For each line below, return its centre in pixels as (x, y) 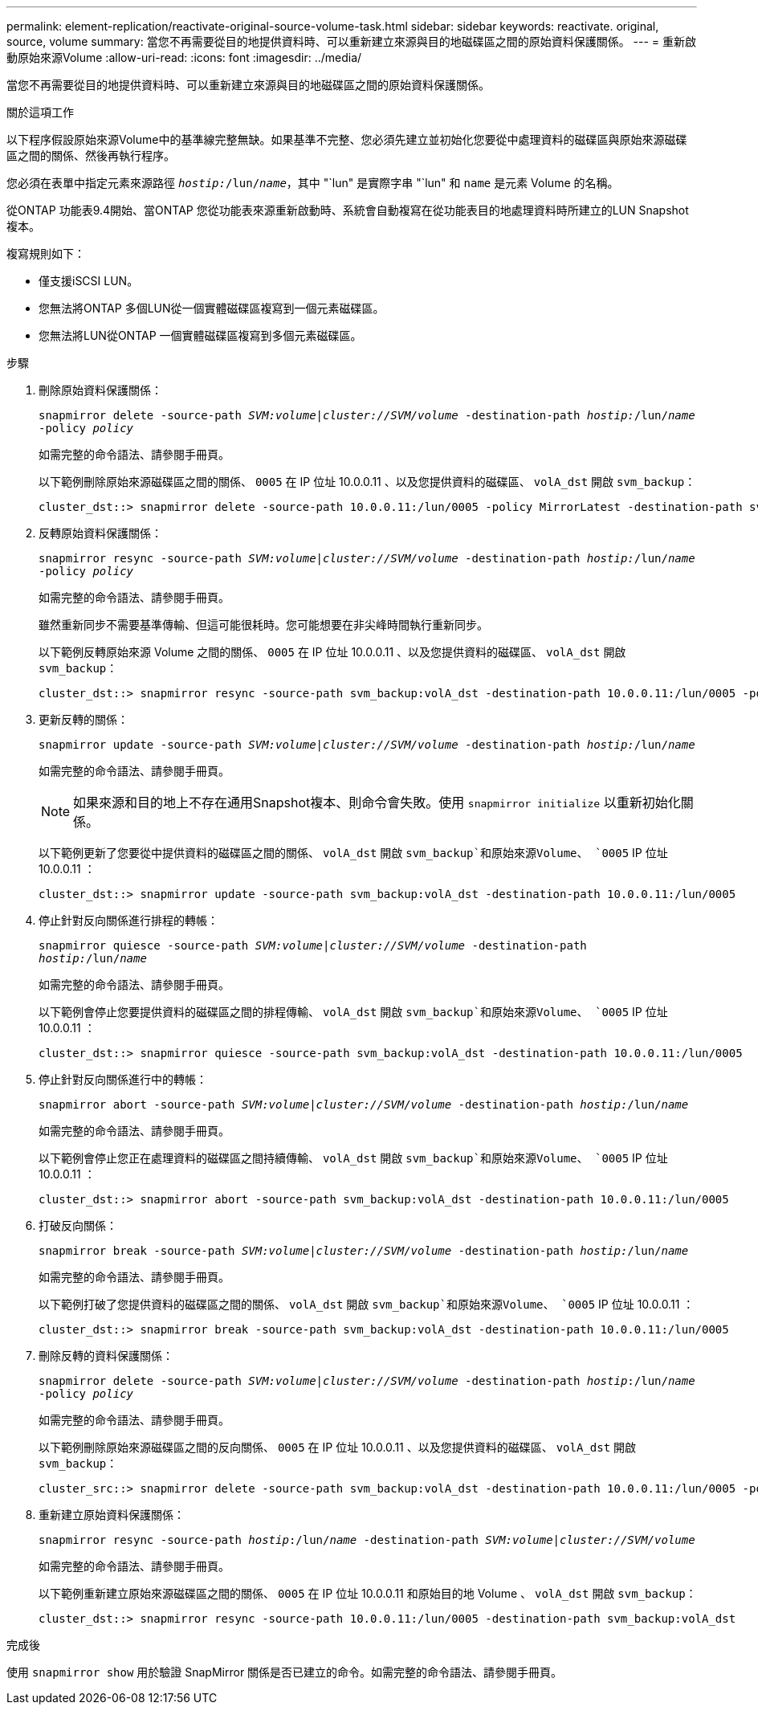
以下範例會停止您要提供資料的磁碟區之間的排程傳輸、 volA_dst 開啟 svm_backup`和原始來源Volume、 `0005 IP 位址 (353, 1012)
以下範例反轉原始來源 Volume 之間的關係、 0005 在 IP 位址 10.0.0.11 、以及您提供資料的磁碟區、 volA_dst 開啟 (332, 652)
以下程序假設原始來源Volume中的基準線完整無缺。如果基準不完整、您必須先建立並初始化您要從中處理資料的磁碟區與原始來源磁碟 (347, 139)
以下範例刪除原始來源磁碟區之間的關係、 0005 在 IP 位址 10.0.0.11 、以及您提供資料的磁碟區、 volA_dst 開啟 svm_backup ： (367, 482)
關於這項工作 (40, 112)
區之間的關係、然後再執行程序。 (91, 155)
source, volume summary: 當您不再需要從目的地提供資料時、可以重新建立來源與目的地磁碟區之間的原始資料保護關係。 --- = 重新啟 (352, 41)
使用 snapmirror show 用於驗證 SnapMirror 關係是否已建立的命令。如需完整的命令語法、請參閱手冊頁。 (285, 1672)
